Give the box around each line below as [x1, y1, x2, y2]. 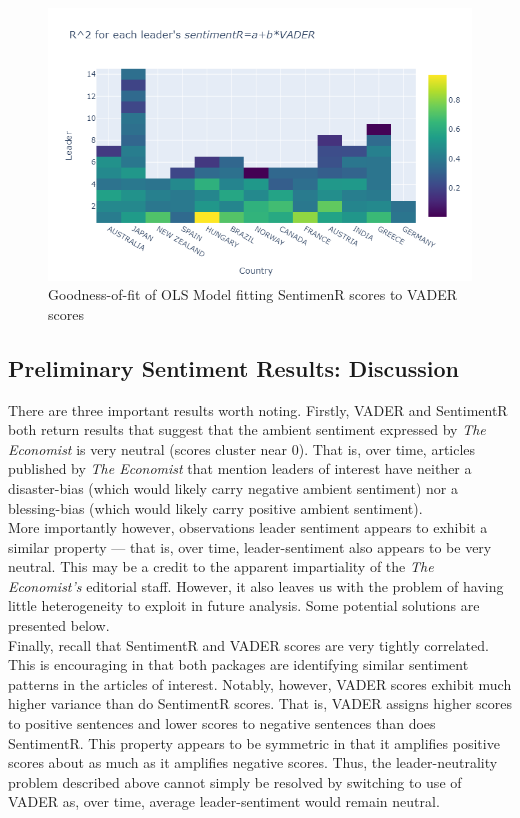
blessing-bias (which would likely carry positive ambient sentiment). [8, 497, 423, 518]
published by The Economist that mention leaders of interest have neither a [8, 458, 472, 479]
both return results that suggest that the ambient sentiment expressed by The [8, 419, 486, 440]
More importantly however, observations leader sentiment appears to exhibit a [8, 517, 488, 538]
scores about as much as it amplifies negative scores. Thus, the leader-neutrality [8, 752, 498, 773]
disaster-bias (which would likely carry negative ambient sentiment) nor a [8, 477, 459, 498]
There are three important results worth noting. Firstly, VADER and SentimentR [8, 399, 508, 420]
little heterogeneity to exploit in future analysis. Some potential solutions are [8, 595, 480, 616]
